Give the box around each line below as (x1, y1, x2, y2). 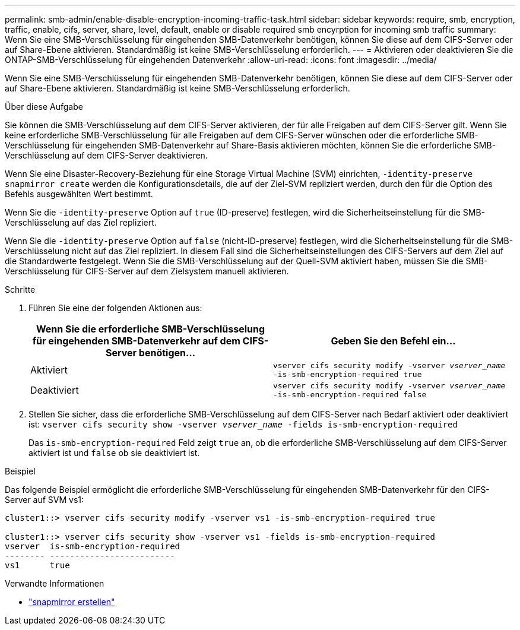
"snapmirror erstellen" (28, 597, 115, 607)
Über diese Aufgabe (5, 102, 83, 112)
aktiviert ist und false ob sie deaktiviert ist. (28, 448, 200, 458)
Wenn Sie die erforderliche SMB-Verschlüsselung (36, 323, 265, 335)
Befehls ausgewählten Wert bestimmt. (5, 189, 153, 199)
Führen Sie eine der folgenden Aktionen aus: (28, 303, 202, 313)
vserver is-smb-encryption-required (5, 542, 180, 551)
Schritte (5, 284, 36, 295)
